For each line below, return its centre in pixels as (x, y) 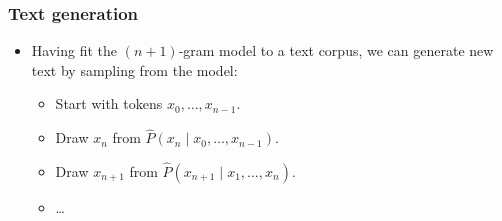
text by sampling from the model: (134, 69)
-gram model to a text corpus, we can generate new (336, 50)
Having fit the (74, 50)
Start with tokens (109, 103)
